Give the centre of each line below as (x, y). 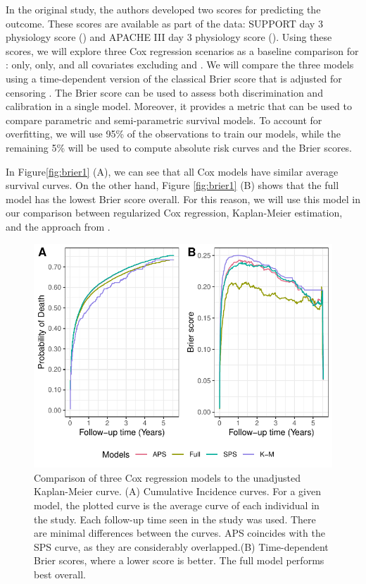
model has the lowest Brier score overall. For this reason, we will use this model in (183, 199)
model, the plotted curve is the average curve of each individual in (177, 505)
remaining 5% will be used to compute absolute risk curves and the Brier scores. (179, 147)
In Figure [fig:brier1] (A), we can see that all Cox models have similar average (172, 171)
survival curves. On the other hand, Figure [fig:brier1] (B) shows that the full (172, 185)
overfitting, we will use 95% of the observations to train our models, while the (173, 134)
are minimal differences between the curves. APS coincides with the (179, 533)
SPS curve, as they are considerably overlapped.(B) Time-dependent (181, 546)
